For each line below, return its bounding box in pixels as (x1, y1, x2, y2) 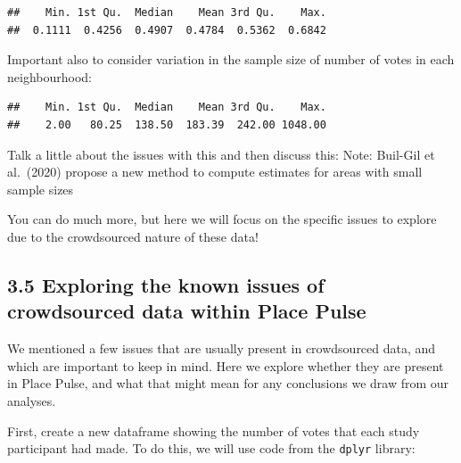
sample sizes (7, 179, 74, 198)
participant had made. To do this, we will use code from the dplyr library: (7, 439, 416, 458)
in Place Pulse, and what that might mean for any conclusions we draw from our (7, 374, 449, 393)
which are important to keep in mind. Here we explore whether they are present (7, 356, 444, 375)
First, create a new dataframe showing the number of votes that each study (7, 421, 420, 440)
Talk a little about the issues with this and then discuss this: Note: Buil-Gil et (7, 145, 435, 163)
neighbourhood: (7, 67, 92, 86)
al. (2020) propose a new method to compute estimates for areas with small (7, 162, 423, 181)
